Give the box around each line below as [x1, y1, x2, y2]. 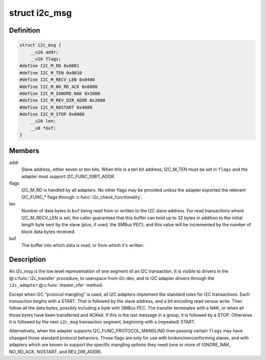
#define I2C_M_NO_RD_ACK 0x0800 [19, 84, 98, 89]
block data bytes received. [21, 229, 76, 235]
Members [9, 146, 39, 155]
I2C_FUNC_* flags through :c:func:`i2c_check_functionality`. [21, 194, 143, 200]
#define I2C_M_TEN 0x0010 [19, 70, 82, 76]
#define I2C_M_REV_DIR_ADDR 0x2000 [19, 98, 105, 103]
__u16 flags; [30, 56, 62, 62]
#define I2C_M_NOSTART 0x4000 [19, 104, 93, 110]
